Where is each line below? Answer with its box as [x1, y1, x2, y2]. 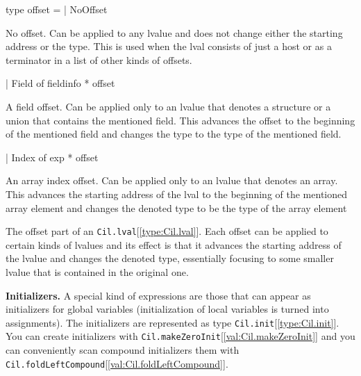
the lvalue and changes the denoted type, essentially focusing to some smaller [6, 251, 334, 265]
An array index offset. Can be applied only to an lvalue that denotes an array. [6, 173, 338, 188]
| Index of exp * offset [6, 149, 99, 164]
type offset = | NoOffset [6, 2, 108, 16]
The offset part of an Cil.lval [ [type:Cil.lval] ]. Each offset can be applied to [6, 224, 328, 238]
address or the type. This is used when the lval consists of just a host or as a [6, 39, 332, 54]
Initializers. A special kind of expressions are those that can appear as [6, 288, 311, 302]
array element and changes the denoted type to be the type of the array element [6, 200, 347, 215]
